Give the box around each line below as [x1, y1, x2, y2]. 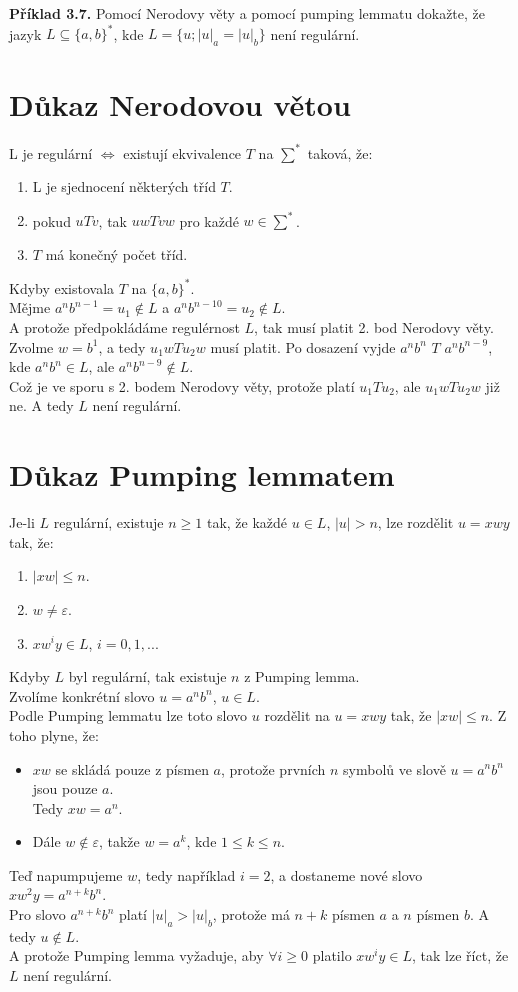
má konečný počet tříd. [45, 243, 188, 264]
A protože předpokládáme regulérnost [9, 317, 240, 338]
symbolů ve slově [343, 758, 446, 779]
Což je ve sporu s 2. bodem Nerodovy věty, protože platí [9, 375, 355, 396]
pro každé [179, 210, 239, 231]
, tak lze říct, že [412, 945, 509, 966]
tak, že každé [206, 512, 288, 533]
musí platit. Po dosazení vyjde [210, 336, 396, 357]
